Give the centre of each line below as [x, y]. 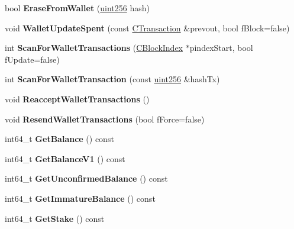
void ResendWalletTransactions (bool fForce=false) [105, 119]
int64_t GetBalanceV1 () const [65, 158]
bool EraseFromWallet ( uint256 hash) [77, 8]
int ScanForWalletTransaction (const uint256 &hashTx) [112, 79]
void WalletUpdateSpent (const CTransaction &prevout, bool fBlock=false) [147, 28]
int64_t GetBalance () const [59, 139]
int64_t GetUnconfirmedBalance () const [86, 178]
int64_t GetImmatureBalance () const [80, 198]
